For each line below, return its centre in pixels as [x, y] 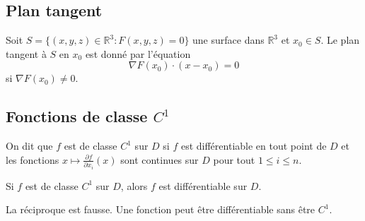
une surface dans [228, 40]
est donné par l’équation [138, 53]
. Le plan [340, 40]
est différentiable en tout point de [254, 146]
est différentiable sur [203, 185]
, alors [134, 185]
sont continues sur [160, 159]
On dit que [29, 146]
